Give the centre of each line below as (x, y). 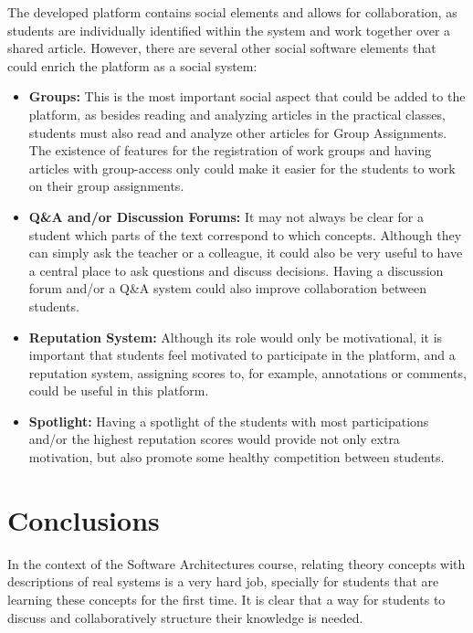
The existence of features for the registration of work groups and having (230, 150)
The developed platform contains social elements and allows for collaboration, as (232, 12)
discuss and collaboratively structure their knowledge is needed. (185, 617)
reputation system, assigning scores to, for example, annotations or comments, (247, 372)
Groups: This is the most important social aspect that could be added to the (247, 96)
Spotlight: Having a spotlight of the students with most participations (229, 421)
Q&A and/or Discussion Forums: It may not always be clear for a (226, 216)
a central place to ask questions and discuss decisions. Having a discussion (236, 270)
